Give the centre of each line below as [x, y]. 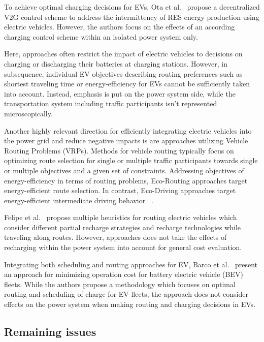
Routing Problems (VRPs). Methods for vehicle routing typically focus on [119, 150]
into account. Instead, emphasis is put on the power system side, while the [120, 93]
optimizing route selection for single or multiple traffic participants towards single [131, 160]
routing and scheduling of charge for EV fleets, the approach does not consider [126, 294]
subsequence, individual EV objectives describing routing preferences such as [123, 73]
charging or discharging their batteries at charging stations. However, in [116, 63]
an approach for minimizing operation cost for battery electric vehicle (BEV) [124, 274]
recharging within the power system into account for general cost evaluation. [123, 247]
